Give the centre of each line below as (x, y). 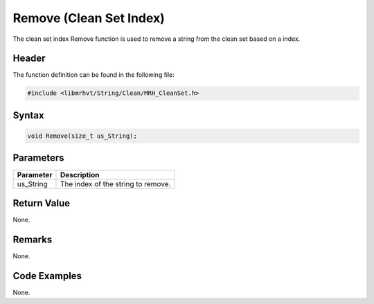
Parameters (38, 158)
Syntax (28, 115)
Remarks (33, 239)
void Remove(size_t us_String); (82, 136)
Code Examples (47, 276)
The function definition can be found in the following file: (93, 75)
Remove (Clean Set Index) (89, 18)
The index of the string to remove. (115, 184)
